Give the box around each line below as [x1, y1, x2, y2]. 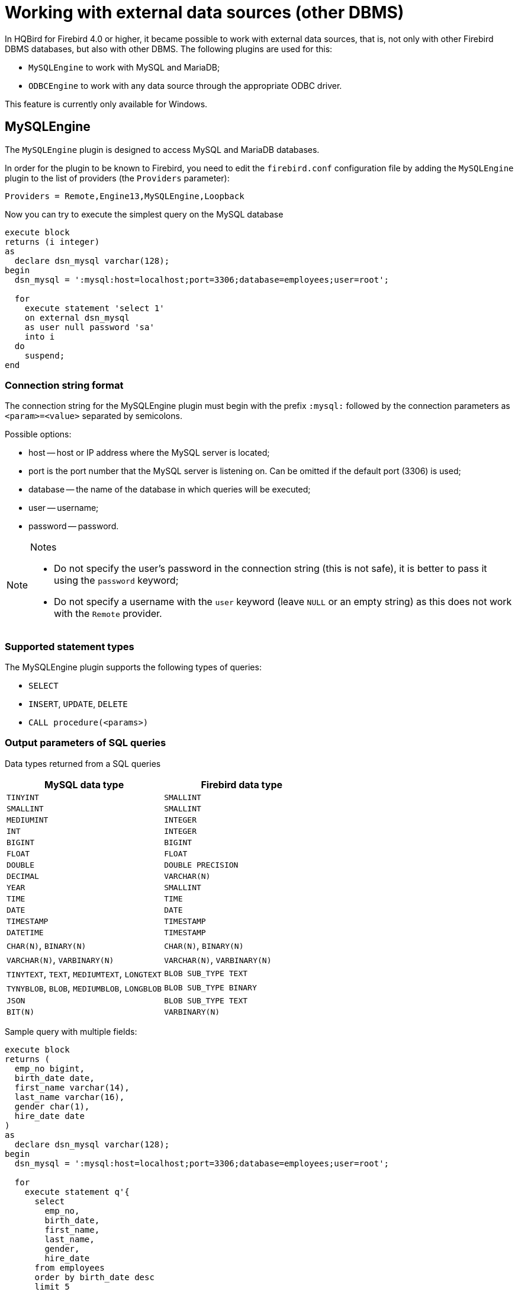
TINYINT [7, 792, 39, 802]
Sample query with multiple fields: [5, 1026, 137, 1037]
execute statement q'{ [24, 1187, 130, 1197]
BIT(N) [7, 1007, 34, 1016]
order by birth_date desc [34, 1272, 155, 1282]
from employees [34, 1262, 105, 1272]
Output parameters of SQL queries [5, 737, 166, 749]
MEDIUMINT [7, 815, 49, 824]
